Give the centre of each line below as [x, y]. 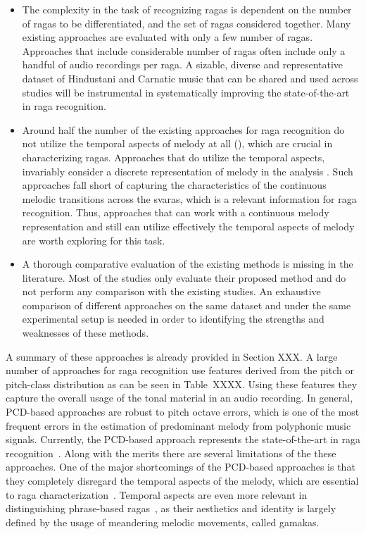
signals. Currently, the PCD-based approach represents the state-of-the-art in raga [183, 439]
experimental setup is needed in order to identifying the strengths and [173, 319]
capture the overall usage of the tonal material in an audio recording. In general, [179, 398]
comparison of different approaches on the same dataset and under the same [187, 305]
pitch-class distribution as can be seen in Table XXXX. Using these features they [182, 384]
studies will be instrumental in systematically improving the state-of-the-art [186, 92]
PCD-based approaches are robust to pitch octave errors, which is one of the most [183, 412]
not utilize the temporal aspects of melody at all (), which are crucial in [177, 143]
